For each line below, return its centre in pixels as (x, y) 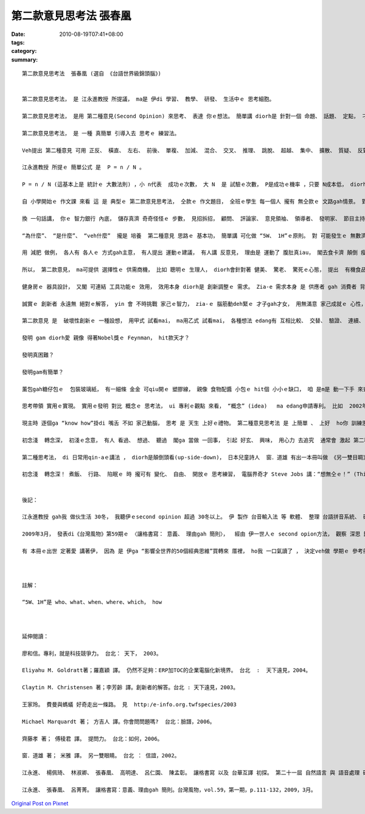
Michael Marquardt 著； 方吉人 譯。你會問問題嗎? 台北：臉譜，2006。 (119, 721)
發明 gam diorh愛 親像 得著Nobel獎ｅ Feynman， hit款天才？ (106, 338)
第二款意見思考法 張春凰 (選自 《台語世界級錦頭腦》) (92, 74)
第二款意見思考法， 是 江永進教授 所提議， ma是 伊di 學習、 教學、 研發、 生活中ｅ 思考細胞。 (148, 99)
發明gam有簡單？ (43, 372)
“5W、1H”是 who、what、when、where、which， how (92, 602)
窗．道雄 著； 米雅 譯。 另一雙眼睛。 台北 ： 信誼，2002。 (101, 756)
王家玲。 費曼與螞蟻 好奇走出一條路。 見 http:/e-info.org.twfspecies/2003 (129, 705)
